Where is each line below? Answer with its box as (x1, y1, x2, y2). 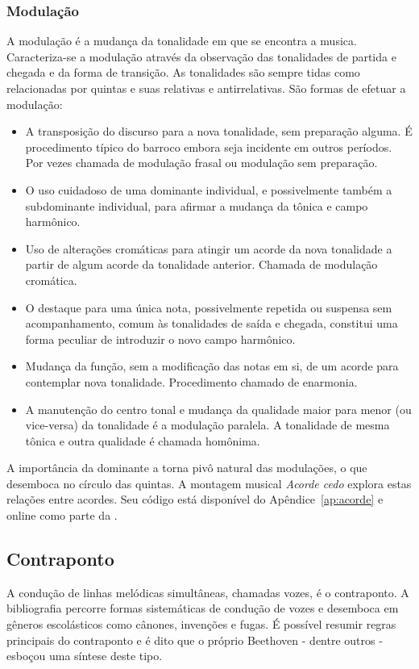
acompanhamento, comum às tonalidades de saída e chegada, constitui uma (25, 315, 398, 332)
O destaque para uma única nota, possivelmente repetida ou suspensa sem (25, 299, 392, 316)
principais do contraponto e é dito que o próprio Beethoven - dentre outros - (6, 631, 383, 648)
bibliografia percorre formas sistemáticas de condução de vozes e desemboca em (6, 600, 399, 617)
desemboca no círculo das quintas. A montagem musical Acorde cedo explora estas (6, 475, 412, 491)
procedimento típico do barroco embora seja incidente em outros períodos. (25, 138, 392, 155)
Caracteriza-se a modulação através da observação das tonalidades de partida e (6, 48, 396, 65)
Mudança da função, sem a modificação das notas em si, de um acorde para (25, 357, 399, 374)
